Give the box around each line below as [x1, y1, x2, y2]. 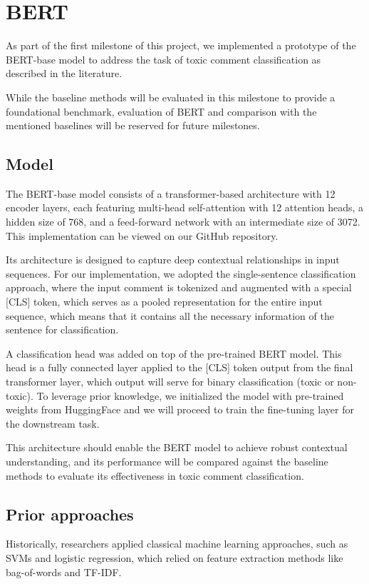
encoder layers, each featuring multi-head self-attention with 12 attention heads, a [6, 200, 364, 215]
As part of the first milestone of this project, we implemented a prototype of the [6, 38, 356, 53]
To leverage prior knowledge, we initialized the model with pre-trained [36, 388, 344, 403]
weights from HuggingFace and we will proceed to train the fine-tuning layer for [6, 402, 354, 417]
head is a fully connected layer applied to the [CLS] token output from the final [6, 360, 353, 375]
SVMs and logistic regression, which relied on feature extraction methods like [6, 550, 343, 565]
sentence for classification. [6, 322, 119, 337]
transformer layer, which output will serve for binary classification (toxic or [6, 374, 334, 389]
